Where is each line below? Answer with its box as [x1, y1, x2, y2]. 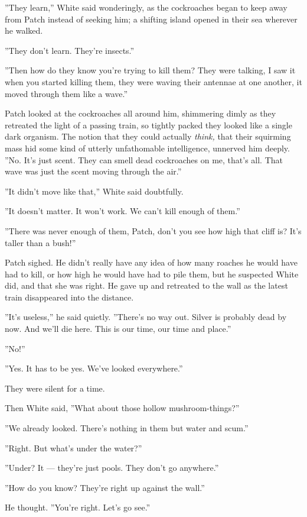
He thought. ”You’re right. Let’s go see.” [5, 501, 151, 513]
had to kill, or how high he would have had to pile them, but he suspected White [5, 267, 299, 280]
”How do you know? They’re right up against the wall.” [5, 481, 205, 493]
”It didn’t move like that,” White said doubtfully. [5, 185, 184, 197]
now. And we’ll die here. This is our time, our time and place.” [5, 322, 231, 335]
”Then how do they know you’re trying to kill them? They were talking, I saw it [5, 64, 296, 76]
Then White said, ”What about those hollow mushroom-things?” [5, 402, 240, 414]
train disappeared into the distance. [5, 290, 134, 303]
